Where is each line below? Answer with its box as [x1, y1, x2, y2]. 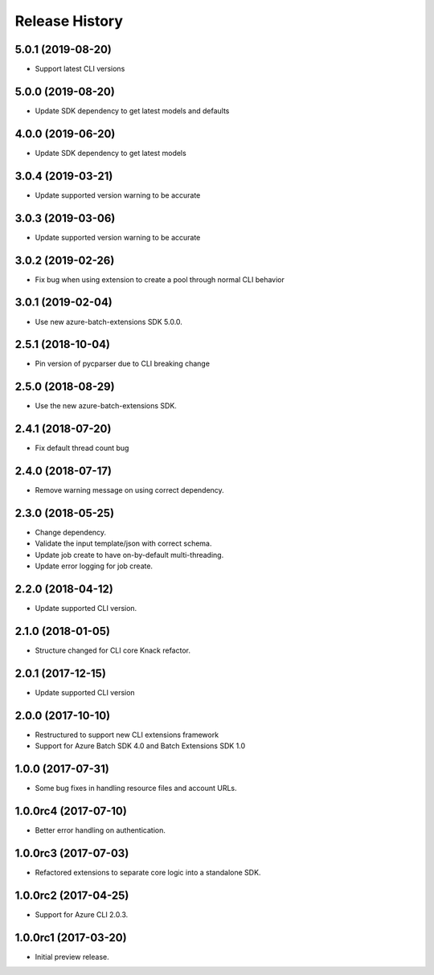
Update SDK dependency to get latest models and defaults [35, 105, 230, 116]
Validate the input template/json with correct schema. [35, 539, 212, 548]
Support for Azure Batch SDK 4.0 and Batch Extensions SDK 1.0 [35, 741, 246, 751]
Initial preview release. [35, 952, 109, 961]
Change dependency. [35, 527, 107, 538]
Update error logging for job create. [35, 561, 153, 571]
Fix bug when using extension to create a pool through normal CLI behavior [35, 274, 285, 285]
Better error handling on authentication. [35, 825, 166, 835]
